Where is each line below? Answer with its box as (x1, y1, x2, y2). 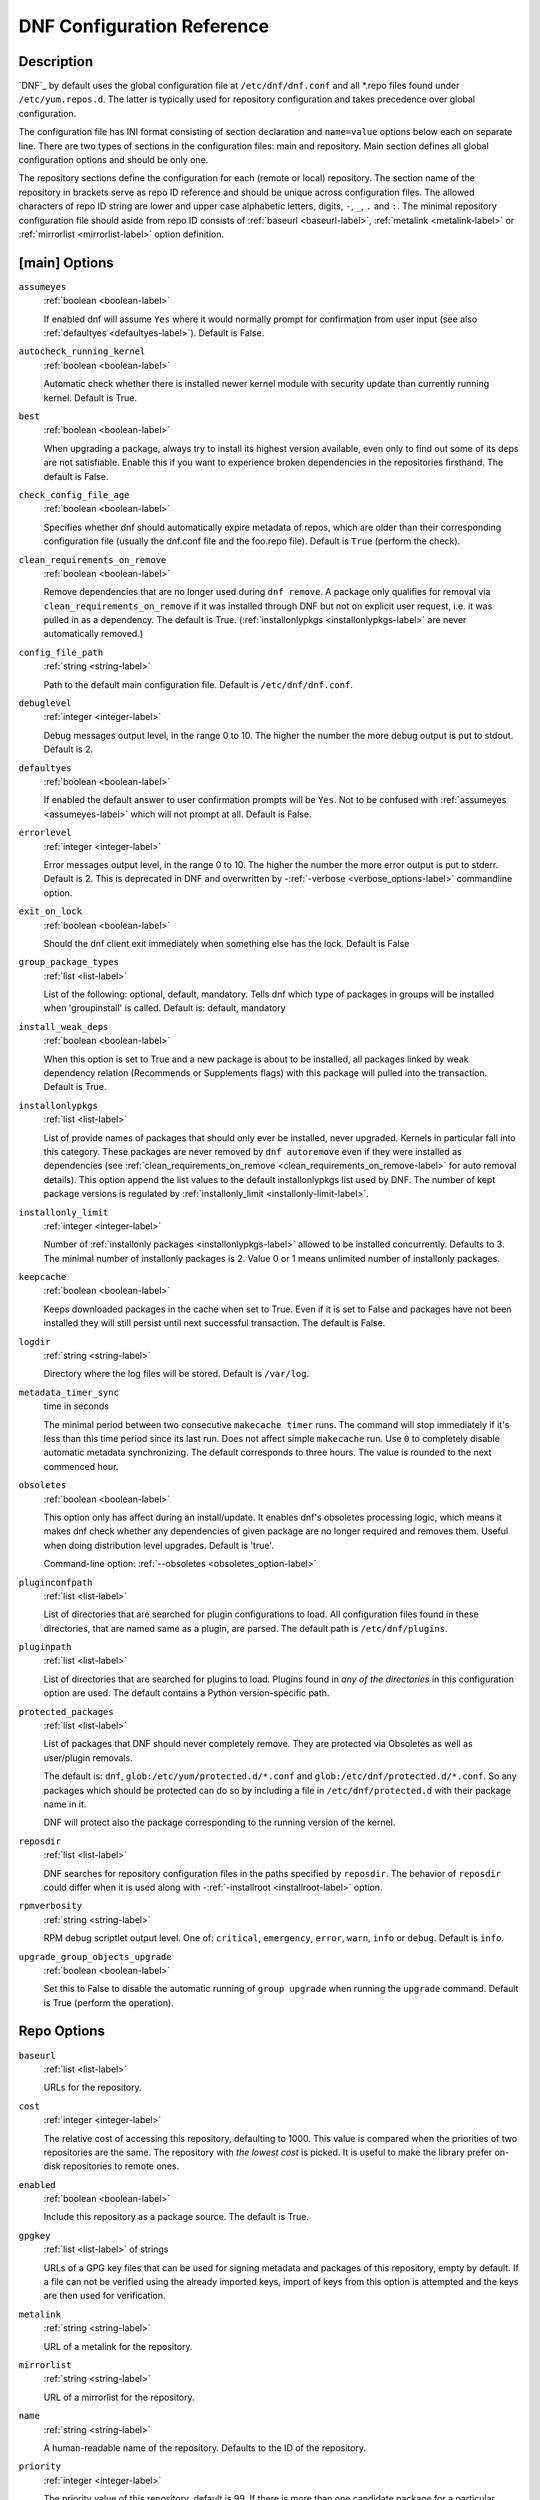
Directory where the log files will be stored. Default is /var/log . (43, 1368, 310, 1380)
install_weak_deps (18, 1021, 109, 1032)
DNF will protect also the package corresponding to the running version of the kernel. (43, 1816, 396, 1829)
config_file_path (18, 646, 104, 658)
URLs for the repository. (43, 2081, 142, 2094)
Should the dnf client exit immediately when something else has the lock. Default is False (43, 937, 410, 949)
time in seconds (43, 1400, 110, 1412)
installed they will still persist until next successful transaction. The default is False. (43, 1317, 386, 1329)
